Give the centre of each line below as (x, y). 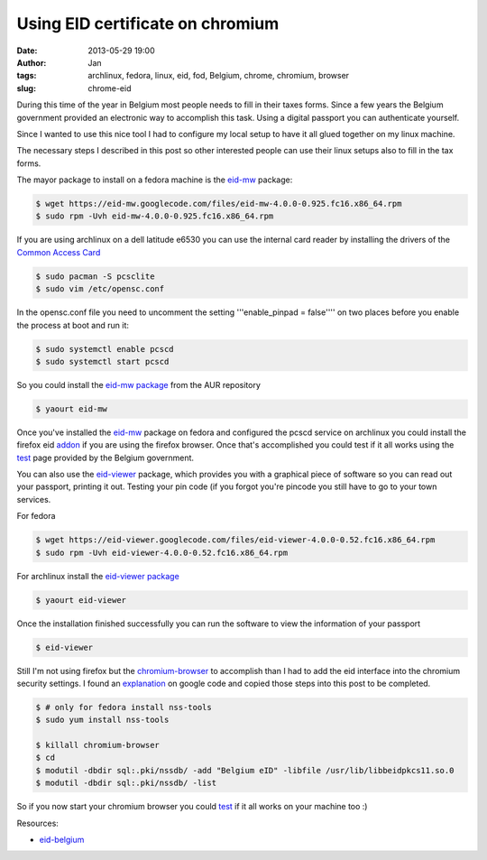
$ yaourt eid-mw (72, 409)
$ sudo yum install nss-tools (102, 720)
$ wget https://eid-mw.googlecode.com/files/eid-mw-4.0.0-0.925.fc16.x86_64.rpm (219, 204)
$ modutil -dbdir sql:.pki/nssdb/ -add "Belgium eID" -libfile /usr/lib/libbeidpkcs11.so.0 (245, 770)
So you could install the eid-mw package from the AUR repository (139, 384)
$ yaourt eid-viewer (81, 600)
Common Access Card (59, 252)
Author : (32, 62)
